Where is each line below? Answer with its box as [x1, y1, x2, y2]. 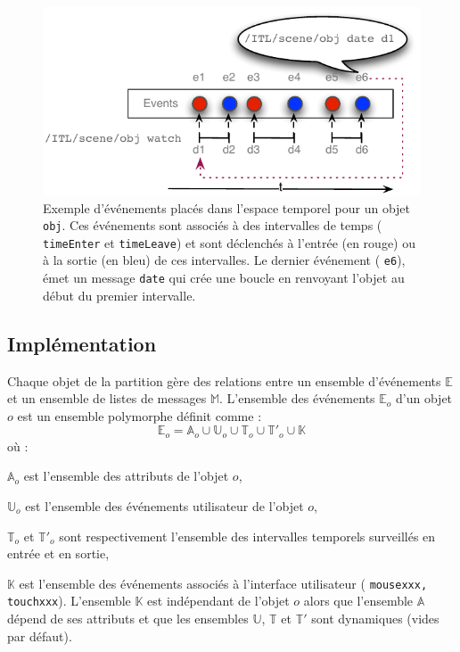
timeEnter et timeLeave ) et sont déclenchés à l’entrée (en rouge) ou [43, 233, 416, 252]
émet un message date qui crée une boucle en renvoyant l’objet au [43, 268, 405, 287]
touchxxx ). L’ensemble [7, 591, 131, 610]
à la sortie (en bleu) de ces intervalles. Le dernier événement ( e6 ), [43, 251, 406, 269]
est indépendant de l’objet [147, 591, 290, 610]
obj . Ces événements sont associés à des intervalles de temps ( [43, 216, 382, 235]
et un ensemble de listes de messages [7, 389, 207, 408]
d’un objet [396, 389, 453, 408]
